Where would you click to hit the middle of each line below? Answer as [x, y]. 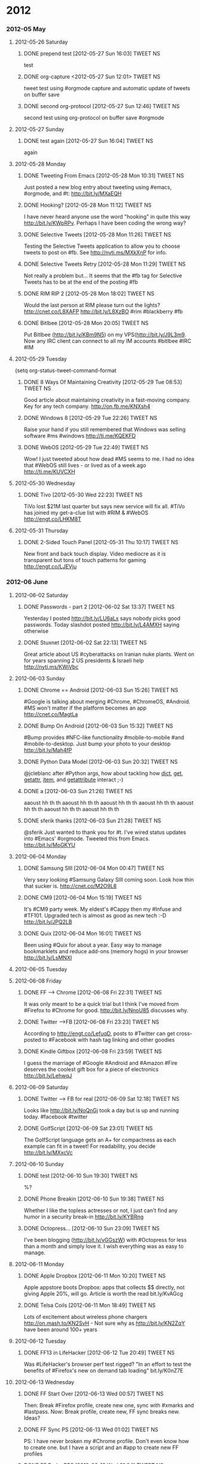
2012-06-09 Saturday [41, 1087]
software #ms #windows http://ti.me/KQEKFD [80, 436]
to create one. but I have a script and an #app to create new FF [101, 1447]
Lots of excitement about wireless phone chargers [85, 1316]
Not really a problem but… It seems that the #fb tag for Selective [103, 276]
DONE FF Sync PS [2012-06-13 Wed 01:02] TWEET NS [91, 1429]
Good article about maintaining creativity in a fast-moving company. [107, 400]
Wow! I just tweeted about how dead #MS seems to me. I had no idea [109, 459]
